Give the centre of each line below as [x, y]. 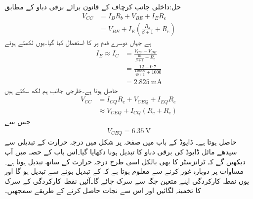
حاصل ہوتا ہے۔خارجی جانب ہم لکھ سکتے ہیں [61, 90]
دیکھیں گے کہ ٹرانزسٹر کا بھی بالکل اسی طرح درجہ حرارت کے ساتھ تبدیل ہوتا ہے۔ [125, 161]
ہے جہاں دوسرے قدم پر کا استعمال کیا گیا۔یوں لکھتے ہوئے [78, 42]
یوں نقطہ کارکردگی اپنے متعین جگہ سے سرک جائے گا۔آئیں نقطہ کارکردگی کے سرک [127, 180]
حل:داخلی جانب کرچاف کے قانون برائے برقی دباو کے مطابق [93, 6]
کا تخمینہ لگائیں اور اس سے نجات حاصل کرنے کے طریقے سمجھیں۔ [103, 190]
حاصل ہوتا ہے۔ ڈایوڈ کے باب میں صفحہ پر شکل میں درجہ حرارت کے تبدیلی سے [121, 142]
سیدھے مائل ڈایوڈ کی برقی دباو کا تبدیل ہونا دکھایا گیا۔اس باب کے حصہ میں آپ [121, 151]
